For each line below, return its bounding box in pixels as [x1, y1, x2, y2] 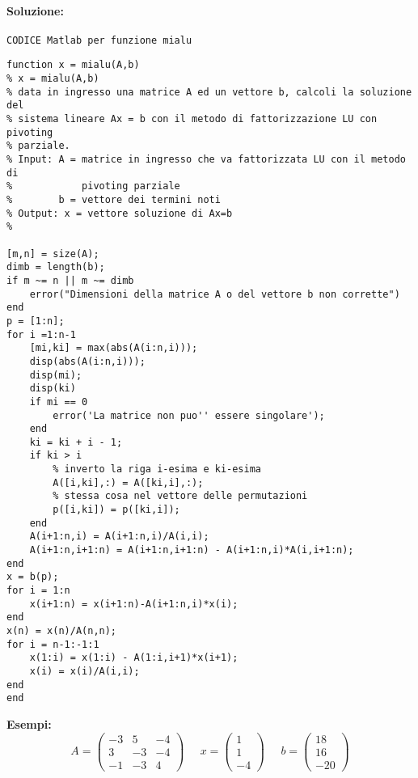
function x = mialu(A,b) [6, 59, 140, 71]
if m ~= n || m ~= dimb [6, 274, 134, 286]
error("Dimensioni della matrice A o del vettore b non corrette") [29, 288, 400, 300]
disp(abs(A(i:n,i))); [29, 355, 146, 367]
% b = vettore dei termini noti [6, 194, 221, 206]
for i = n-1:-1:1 [6, 638, 99, 650]
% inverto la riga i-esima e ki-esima [53, 463, 261, 476]
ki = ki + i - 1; [29, 436, 123, 448]
